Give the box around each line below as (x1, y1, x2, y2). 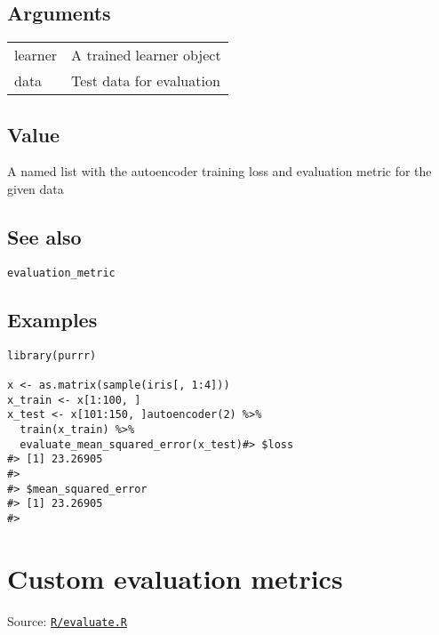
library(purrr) (7, 349, 97, 362)
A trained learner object (71, 44, 221, 66)
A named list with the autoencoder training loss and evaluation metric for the (7, 162, 432, 181)
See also (7, 222, 82, 250)
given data (7, 180, 64, 197)
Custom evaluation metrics (7, 559, 343, 596)
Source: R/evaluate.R (7, 611, 127, 630)
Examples (7, 305, 98, 333)
